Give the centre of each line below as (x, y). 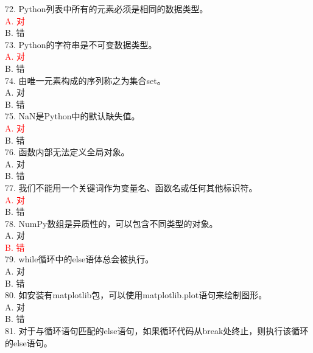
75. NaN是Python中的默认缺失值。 (72, 116)
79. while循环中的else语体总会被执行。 (79, 259)
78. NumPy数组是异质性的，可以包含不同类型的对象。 (111, 223)
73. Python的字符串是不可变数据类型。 (81, 44)
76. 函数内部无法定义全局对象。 (67, 152)
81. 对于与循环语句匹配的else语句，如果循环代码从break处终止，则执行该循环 (157, 331)
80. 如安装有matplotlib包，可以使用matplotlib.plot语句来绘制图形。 (136, 295)
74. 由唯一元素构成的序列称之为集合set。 (85, 80)
